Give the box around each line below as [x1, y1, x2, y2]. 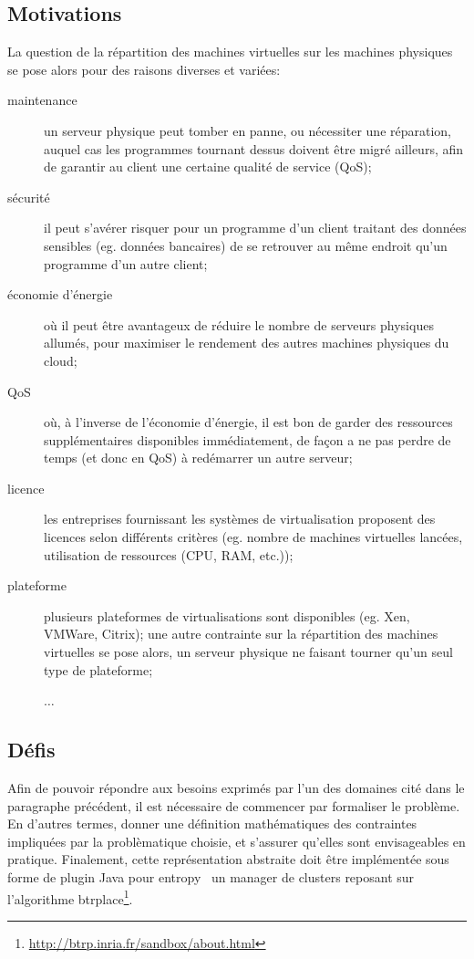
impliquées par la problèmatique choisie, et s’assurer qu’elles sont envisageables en [7, 831, 466, 850]
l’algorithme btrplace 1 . [7, 886, 133, 908]
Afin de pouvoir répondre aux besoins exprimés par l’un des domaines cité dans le [7, 778, 465, 797]
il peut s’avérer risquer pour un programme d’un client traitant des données [44, 218, 467, 237]
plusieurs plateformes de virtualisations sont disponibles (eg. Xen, [44, 606, 410, 625]
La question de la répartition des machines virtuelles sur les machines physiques [7, 42, 453, 61]
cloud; [44, 350, 77, 370]
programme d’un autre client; [44, 254, 208, 273]
